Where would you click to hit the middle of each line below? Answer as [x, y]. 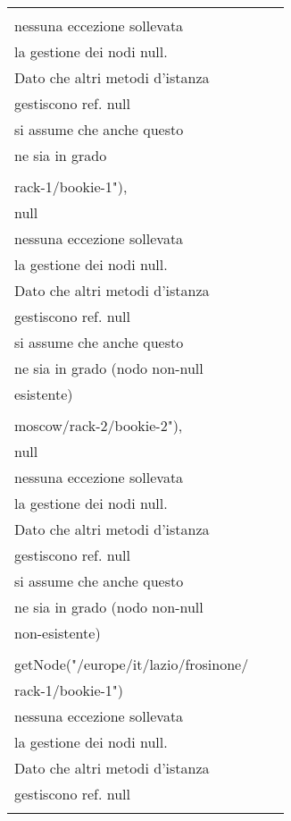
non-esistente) [58, 633]
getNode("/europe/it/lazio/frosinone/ [132, 664]
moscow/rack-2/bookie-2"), [99, 425]
